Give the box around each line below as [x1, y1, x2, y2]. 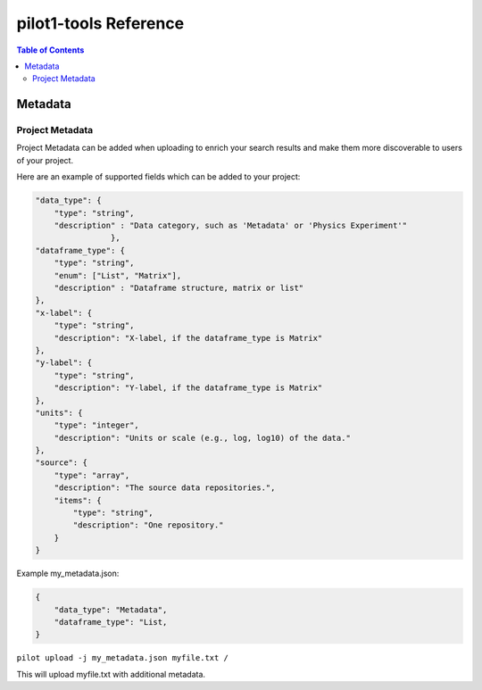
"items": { [54, 495, 102, 505]
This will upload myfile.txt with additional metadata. [16, 669, 205, 679]
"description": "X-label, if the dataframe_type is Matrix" [54, 333, 323, 343]
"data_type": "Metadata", [54, 604, 168, 615]
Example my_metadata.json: [16, 568, 120, 579]
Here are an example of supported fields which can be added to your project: [16, 171, 301, 182]
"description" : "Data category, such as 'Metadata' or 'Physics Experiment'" [54, 220, 408, 231]
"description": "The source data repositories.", [54, 483, 276, 493]
